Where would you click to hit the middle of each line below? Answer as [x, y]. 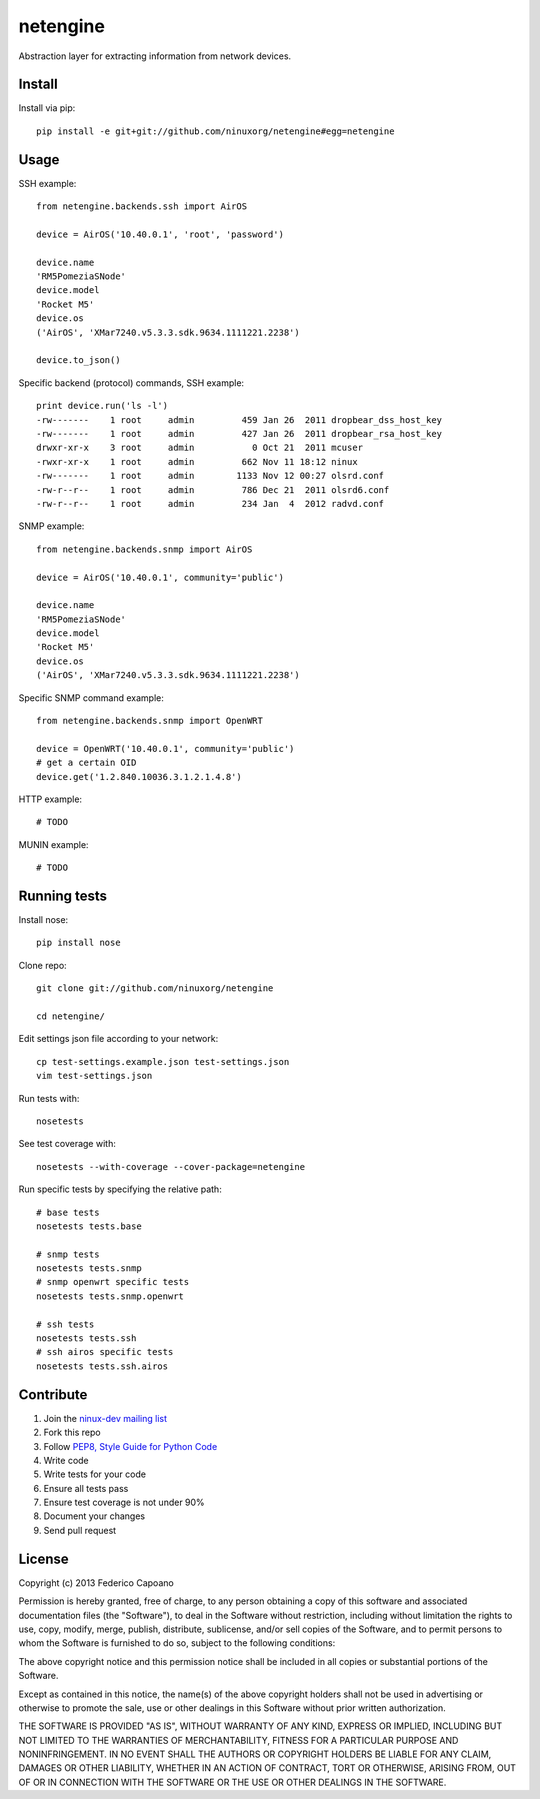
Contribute [53, 1394]
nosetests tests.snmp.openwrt [110, 1296]
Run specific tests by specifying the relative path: [120, 1189]
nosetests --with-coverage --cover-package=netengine [170, 1166]
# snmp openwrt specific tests [113, 1282]
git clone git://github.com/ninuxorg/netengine [155, 988]
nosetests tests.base [89, 1226]
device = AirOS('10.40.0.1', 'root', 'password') [160, 234]
